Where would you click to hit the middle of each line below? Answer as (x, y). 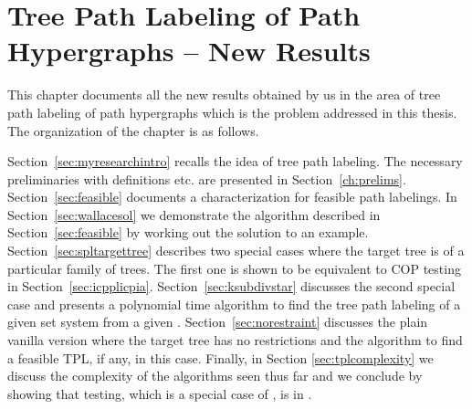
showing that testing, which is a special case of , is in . (160, 393)
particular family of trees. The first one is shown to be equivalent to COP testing (234, 268)
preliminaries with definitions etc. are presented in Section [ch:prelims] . (207, 178)
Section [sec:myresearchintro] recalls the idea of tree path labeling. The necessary (235, 161)
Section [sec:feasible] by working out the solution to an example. (188, 232)
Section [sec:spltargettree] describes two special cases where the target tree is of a (236, 251)
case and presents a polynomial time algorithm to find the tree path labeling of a (234, 304)
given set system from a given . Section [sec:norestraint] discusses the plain (218, 322)
